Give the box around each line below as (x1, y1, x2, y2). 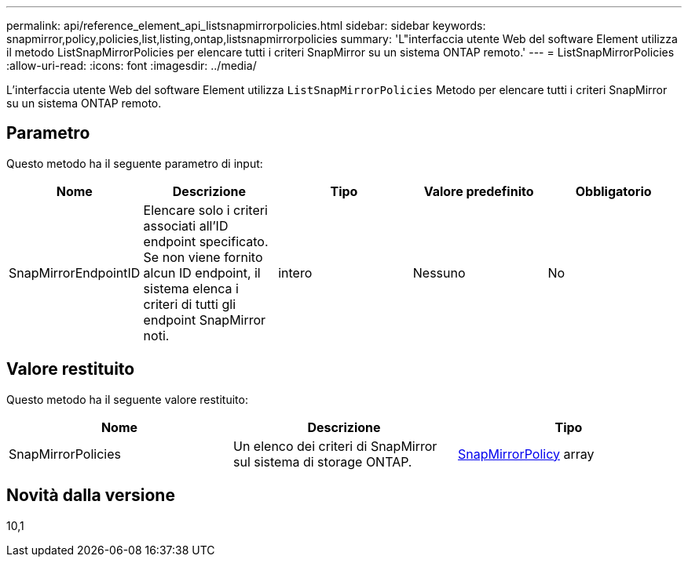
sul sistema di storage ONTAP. (232, 453, 412, 470)
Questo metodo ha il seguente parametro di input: (6, 156, 263, 170)
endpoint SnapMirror (143, 311, 266, 328)
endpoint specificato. (143, 233, 269, 249)
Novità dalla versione (6, 485, 175, 506)
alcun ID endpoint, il (143, 264, 261, 281)
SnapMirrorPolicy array (457, 445, 595, 462)
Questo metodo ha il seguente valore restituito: (6, 392, 248, 406)
